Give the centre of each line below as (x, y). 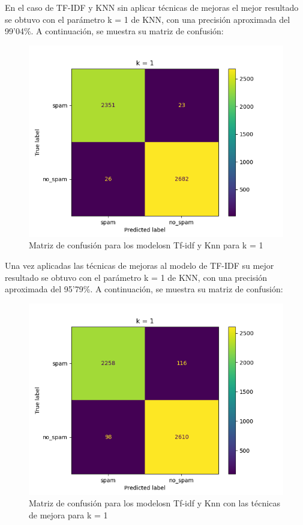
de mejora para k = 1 (68, 514)
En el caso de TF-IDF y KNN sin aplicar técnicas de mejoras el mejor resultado (152, 7)
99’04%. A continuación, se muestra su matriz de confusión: (114, 31)
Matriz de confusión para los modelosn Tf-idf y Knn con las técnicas (154, 503)
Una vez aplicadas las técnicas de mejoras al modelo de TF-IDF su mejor (139, 265)
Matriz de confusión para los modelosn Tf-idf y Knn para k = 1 (146, 245)
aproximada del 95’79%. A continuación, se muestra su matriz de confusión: (144, 289)
